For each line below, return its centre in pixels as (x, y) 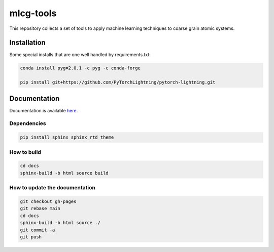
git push (31, 237)
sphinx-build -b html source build (64, 173)
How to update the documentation (53, 188)
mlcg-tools (33, 13)
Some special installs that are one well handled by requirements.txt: (80, 55)
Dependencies (28, 123)
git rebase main (40, 208)
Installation (27, 43)
